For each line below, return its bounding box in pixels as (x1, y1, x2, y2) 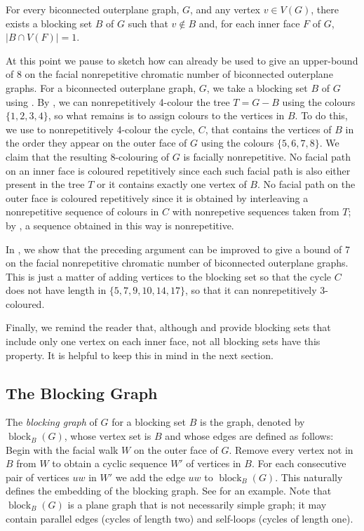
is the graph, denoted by (200, 415, 305, 429)
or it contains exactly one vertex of (97, 177, 247, 191)
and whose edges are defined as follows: (165, 429, 334, 443)
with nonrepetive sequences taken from (172, 204, 339, 219)
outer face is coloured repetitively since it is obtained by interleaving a (6, 190, 309, 205)
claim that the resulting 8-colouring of (6, 149, 170, 163)
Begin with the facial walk (6, 442, 119, 457)
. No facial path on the (257, 177, 356, 191)
